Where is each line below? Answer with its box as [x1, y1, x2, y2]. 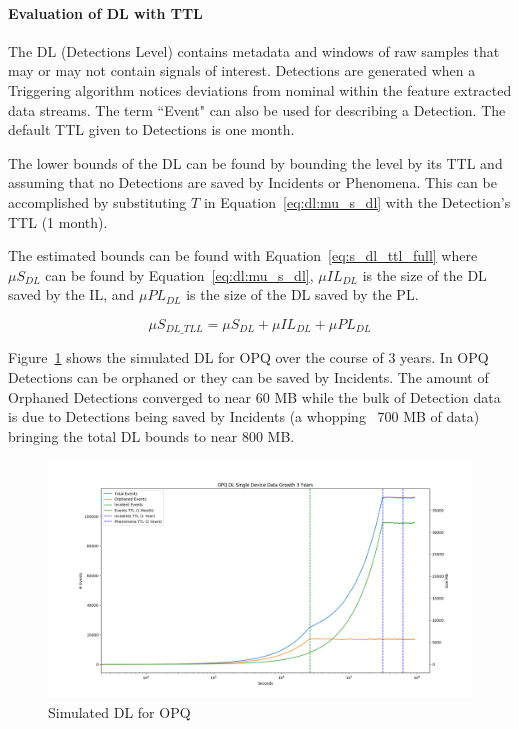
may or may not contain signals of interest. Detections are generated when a [8, 60, 476, 81]
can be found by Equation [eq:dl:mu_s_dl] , [45, 264, 314, 285]
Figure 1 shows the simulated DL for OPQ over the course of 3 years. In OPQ [8, 347, 489, 368]
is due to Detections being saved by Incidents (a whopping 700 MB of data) [8, 406, 480, 427]
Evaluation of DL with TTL [8, 2, 203, 23]
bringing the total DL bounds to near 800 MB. [8, 425, 295, 446]
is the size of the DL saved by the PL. [186, 284, 419, 305]
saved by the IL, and [8, 284, 135, 305]
